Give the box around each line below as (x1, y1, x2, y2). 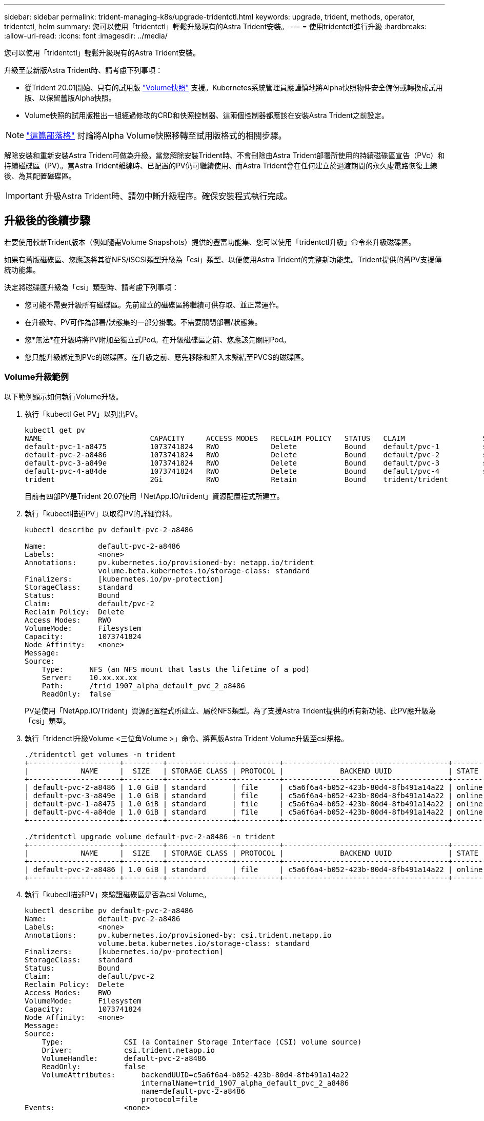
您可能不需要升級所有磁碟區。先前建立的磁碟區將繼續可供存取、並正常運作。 (25, 300, 283, 309)
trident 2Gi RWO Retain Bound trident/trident (25, 475, 449, 484)
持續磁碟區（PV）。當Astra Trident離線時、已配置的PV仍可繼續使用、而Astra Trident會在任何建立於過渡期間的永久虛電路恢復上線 (4, 161, 437, 170)
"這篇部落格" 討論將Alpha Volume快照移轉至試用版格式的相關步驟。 (26, 130, 287, 141)
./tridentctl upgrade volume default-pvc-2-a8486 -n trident (25, 832, 275, 841)
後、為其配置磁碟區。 (4, 171, 76, 180)
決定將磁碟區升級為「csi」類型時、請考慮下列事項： (4, 282, 179, 292)
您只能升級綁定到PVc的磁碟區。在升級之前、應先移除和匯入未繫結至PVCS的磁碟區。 (25, 352, 309, 361)
